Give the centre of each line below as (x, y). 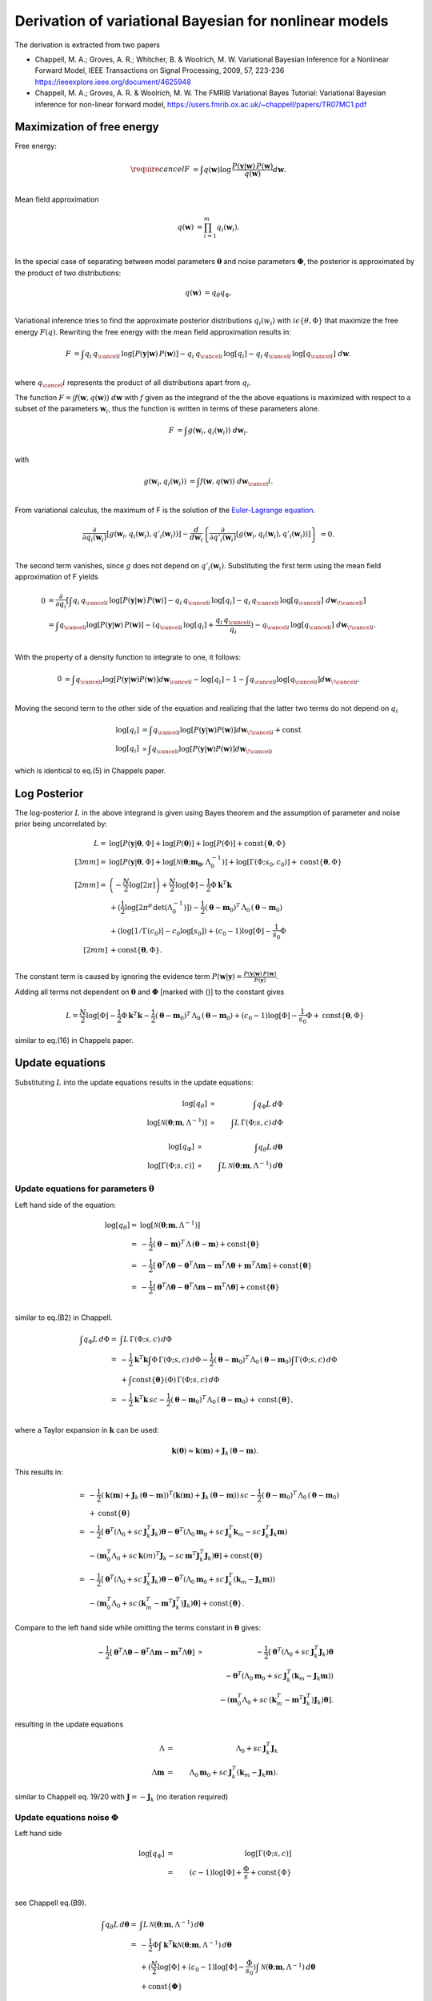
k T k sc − (150, 1399)
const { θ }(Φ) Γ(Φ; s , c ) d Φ (176, 1379)
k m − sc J (249, 1533)
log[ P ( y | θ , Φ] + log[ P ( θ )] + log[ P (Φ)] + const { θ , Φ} (198, 844)
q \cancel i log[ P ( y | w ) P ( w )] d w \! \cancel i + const (227, 731)
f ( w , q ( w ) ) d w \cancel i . (237, 482)
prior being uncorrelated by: (61, 824)
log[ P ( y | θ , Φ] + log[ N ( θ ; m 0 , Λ (160, 863)
